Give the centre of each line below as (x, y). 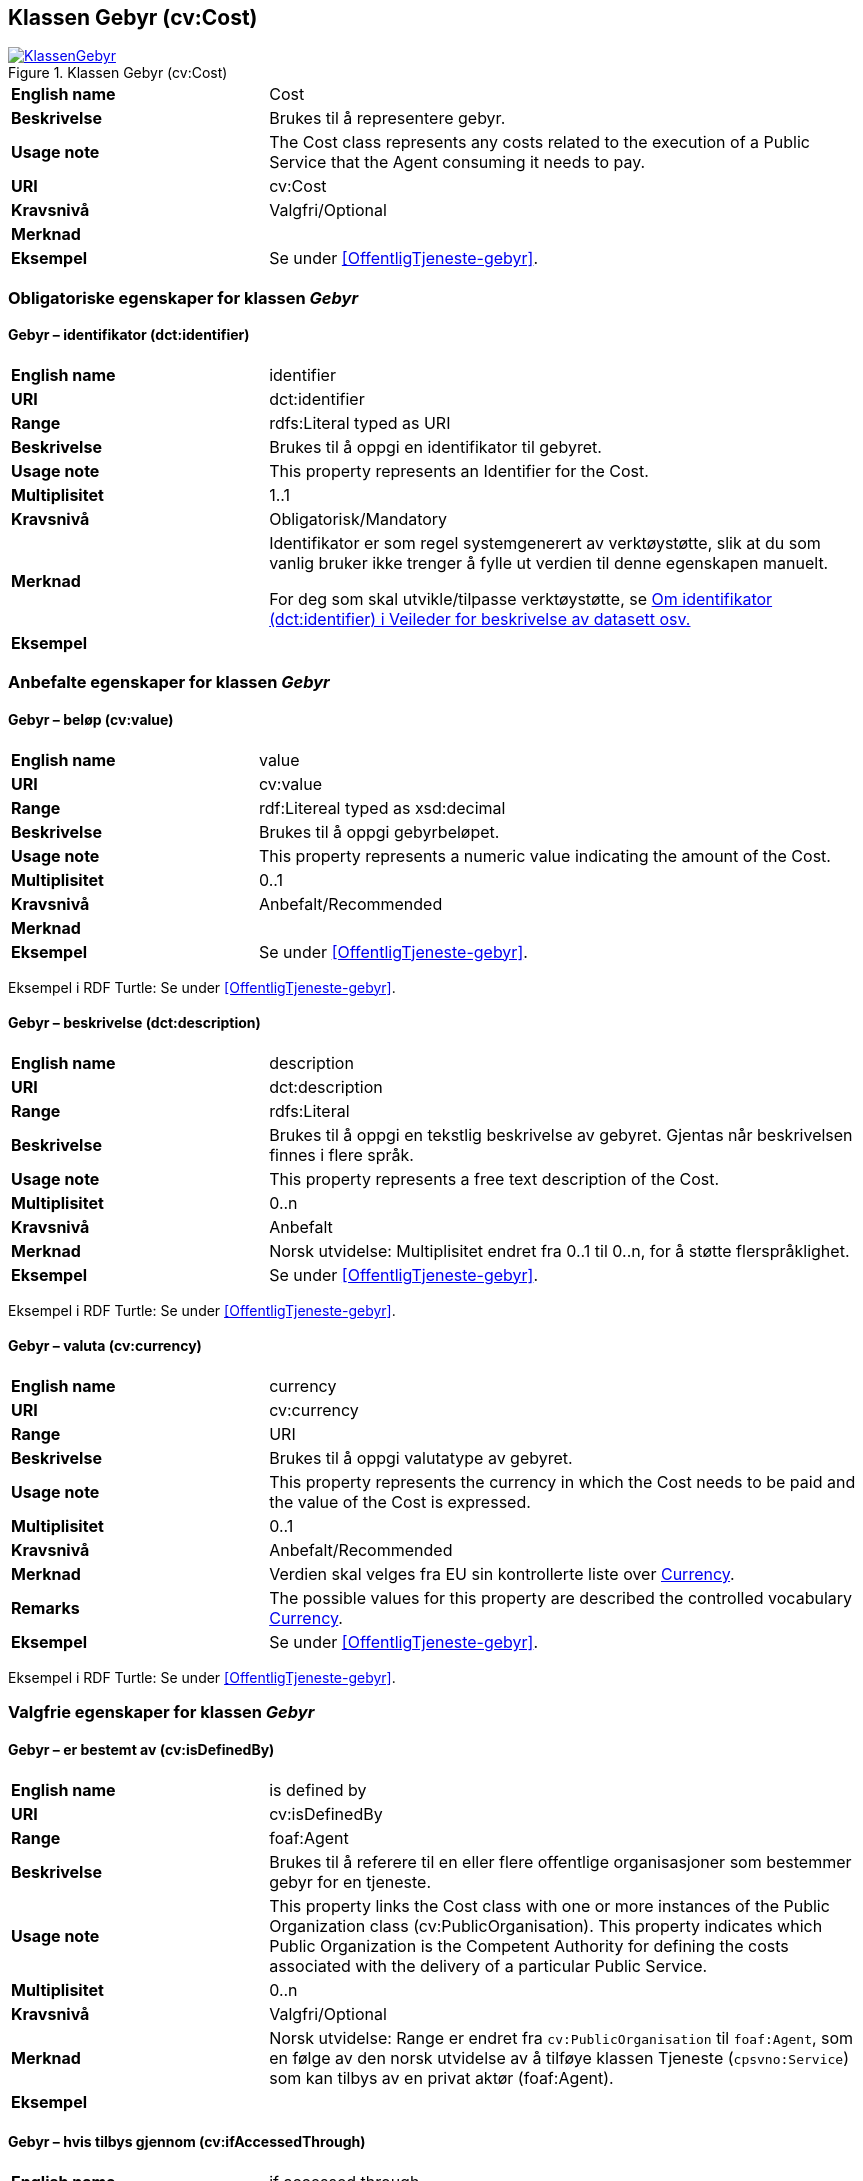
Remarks (45, 1608)
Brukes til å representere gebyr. (387, 118)
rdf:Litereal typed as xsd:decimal (382, 807)
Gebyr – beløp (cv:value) (91, 719)
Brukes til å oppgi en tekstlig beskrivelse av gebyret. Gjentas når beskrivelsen (561, 1134)
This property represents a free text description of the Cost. (494, 1178)
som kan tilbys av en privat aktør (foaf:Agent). (441, 2077)
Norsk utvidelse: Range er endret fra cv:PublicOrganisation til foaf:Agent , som (561, 2037)
